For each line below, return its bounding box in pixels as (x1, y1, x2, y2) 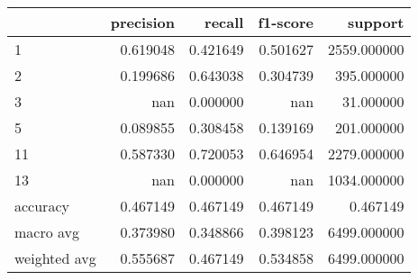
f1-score (258, 12, 314, 32)
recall (204, 12, 244, 32)
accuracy (14, 195, 69, 216)
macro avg (14, 221, 80, 242)
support (348, 12, 404, 32)
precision (110, 12, 175, 32)
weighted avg (14, 248, 96, 268)
